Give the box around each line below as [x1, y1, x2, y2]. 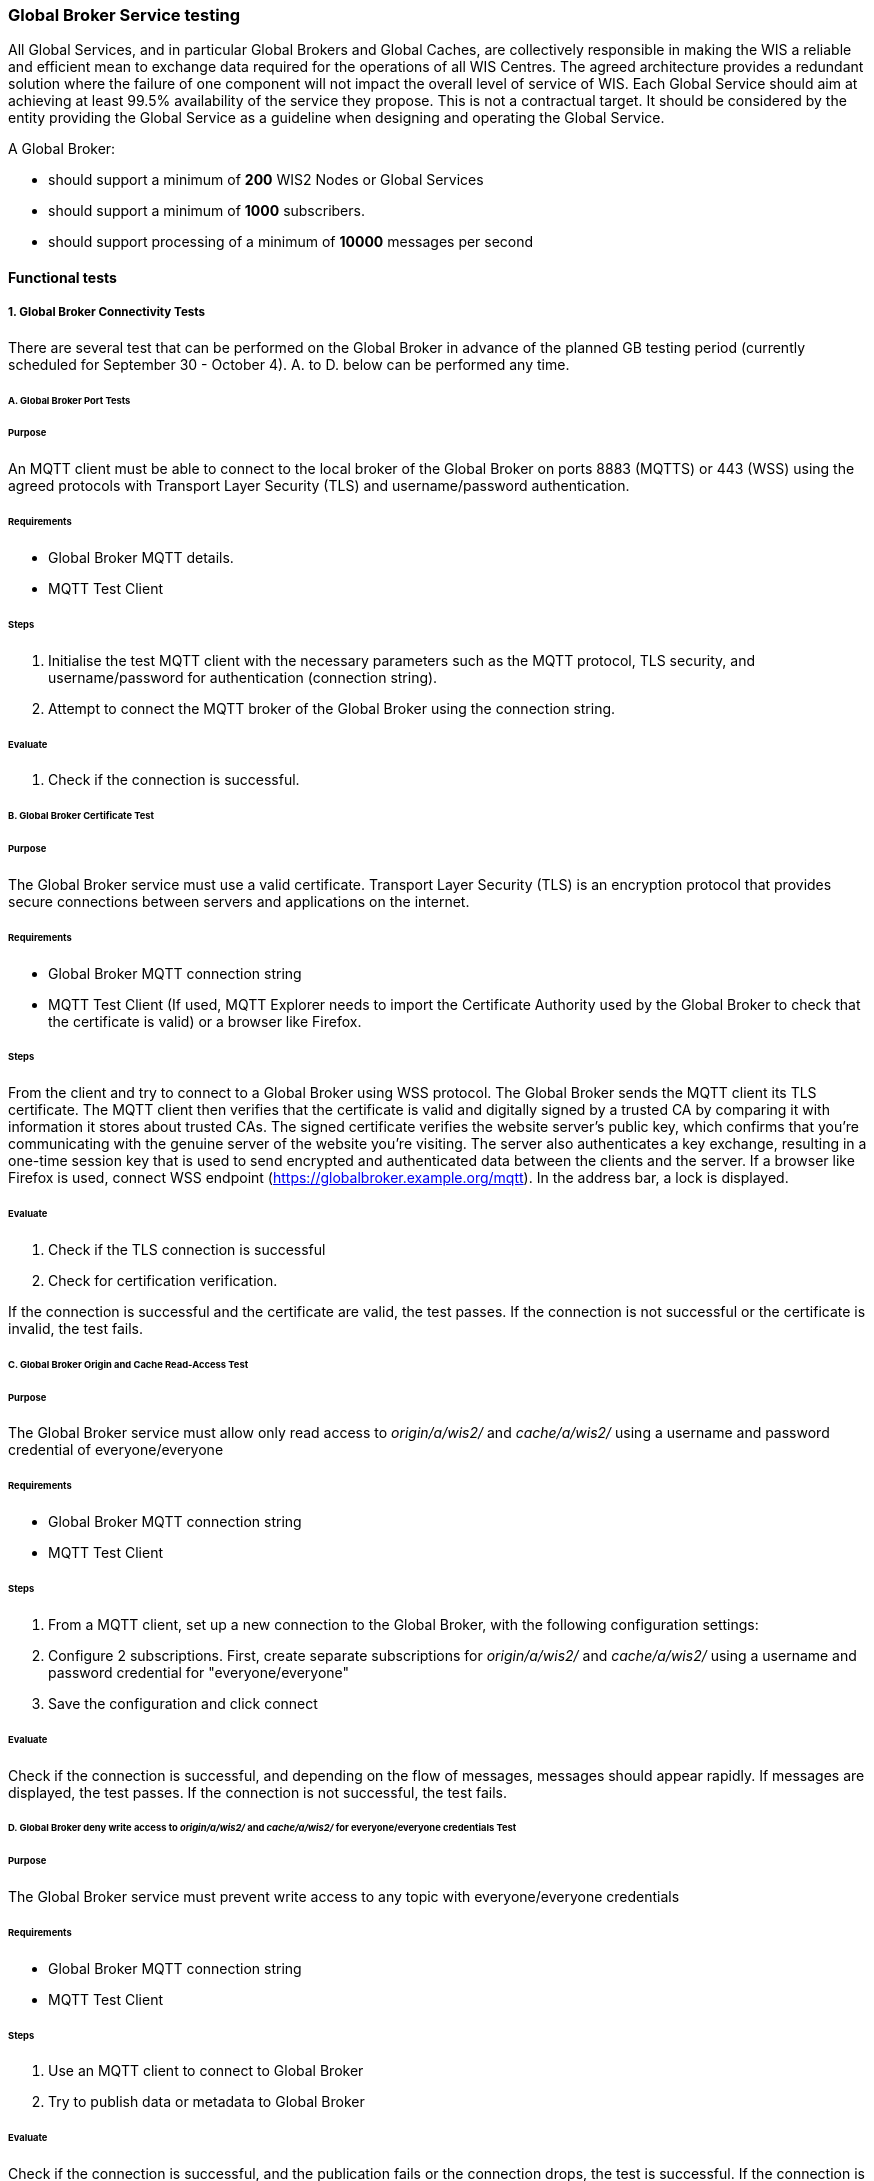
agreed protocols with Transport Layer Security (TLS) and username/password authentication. [8, 477, 630, 495]
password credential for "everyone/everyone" [48, 1663, 350, 1681]
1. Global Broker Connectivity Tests [8, 305, 206, 320]
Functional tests [8, 268, 117, 286]
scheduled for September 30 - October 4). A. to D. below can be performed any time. [8, 355, 570, 373]
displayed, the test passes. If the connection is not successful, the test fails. [8, 1783, 507, 1801]
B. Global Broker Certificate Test [8, 810, 155, 822]
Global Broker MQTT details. [48, 548, 234, 566]
